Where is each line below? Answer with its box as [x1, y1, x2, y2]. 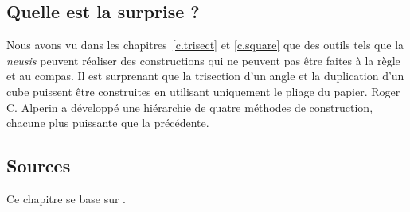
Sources [6, 153, 71, 178]
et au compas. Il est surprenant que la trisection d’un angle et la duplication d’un [6, 67, 404, 84]
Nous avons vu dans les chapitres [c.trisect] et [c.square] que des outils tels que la [6, 37, 404, 53]
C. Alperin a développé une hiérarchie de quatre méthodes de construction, [6, 98, 373, 115]
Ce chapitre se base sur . [6, 190, 127, 206]
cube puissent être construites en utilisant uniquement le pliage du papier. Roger [6, 83, 400, 99]
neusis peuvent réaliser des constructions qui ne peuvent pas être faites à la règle [6, 52, 400, 68]
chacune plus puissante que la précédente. [6, 114, 209, 131]
